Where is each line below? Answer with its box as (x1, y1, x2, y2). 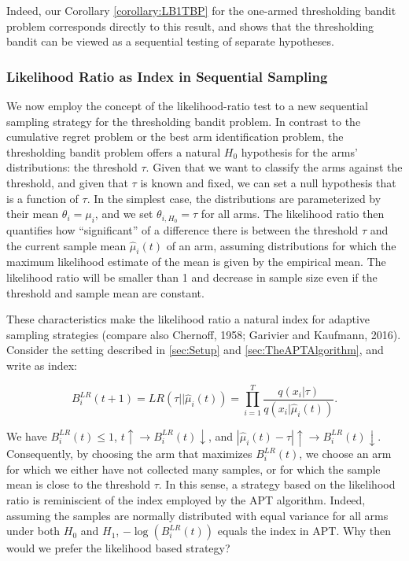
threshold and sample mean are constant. (6, 284, 204, 301)
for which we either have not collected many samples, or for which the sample (6, 460, 381, 477)
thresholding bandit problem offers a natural (6, 143, 221, 160)
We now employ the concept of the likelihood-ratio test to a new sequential (6, 98, 368, 113)
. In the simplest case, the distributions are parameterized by (87, 190, 381, 206)
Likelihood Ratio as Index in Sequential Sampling (6, 66, 328, 86)
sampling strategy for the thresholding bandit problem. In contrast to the (6, 113, 361, 129)
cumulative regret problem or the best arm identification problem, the (6, 128, 344, 145)
